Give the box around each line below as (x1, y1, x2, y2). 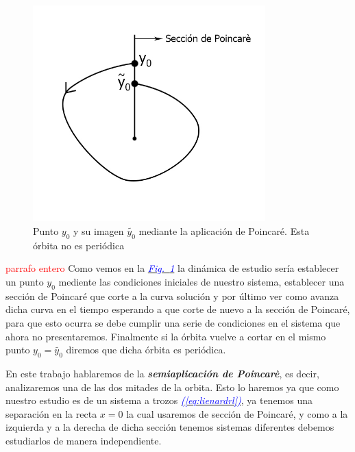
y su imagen (73, 224, 124, 238)
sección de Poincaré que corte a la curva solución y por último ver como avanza (5, 288, 339, 303)
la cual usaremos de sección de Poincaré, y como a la (126, 406, 348, 420)
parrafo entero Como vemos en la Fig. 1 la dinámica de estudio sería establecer (5, 261, 339, 275)
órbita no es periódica (33, 238, 125, 252)
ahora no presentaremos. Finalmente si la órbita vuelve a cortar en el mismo (5, 329, 326, 343)
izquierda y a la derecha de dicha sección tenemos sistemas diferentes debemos (5, 420, 334, 434)
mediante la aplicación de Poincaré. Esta (138, 224, 310, 238)
